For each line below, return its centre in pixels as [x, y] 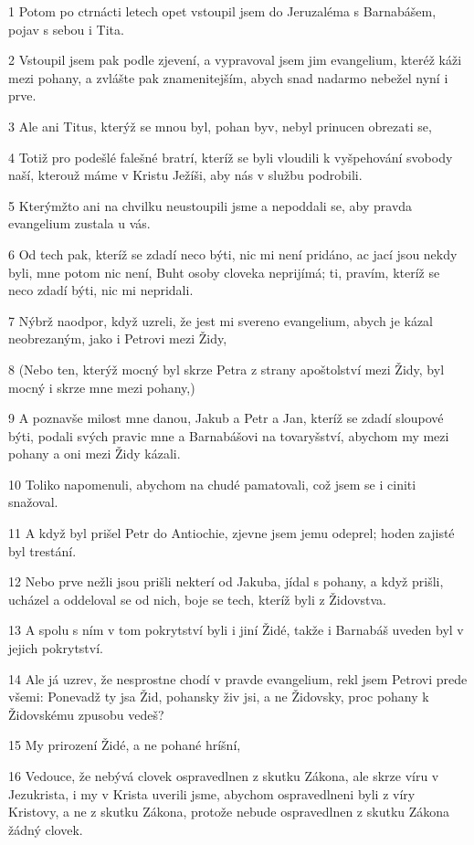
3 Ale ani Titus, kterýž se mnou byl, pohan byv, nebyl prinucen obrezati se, [220, 126]
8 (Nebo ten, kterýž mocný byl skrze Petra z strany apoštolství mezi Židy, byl [226, 369]
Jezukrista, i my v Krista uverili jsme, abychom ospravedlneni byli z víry [212, 793]
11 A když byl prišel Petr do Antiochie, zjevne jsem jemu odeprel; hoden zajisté [232, 533]
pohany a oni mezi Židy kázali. [95, 454]
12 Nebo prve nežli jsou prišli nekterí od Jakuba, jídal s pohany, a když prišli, [226, 581]
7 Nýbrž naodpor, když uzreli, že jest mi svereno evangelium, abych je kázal [221, 320]
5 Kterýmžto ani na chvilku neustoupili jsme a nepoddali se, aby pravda [211, 205]
